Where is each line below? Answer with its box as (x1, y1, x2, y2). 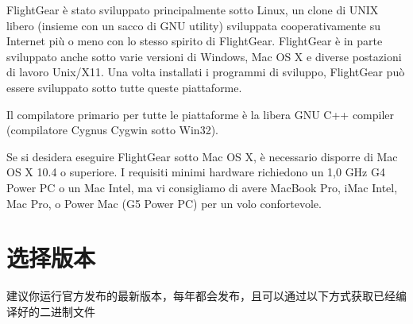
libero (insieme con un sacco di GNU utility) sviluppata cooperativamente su (6, 17, 381, 33)
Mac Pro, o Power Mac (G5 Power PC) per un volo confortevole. (6, 195, 322, 211)
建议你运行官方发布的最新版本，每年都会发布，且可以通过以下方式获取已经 (6, 287, 396, 304)
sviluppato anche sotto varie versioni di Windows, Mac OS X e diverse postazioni (6, 48, 402, 64)
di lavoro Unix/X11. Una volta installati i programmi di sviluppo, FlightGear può (6, 64, 405, 80)
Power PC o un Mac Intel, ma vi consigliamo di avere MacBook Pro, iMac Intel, (6, 179, 398, 195)
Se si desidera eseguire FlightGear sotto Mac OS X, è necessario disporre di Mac (6, 148, 398, 164)
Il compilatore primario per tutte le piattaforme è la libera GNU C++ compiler (6, 106, 395, 122)
